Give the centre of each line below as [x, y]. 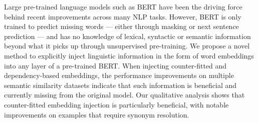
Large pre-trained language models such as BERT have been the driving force [123, 6]
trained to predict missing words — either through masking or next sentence [121, 26]
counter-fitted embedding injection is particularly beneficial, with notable [116, 104]
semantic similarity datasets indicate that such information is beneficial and [120, 85]
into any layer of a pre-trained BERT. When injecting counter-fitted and [115, 65]
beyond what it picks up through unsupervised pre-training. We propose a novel [127, 46]
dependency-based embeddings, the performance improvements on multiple [119, 75]
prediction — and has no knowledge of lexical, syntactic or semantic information [127, 36]
